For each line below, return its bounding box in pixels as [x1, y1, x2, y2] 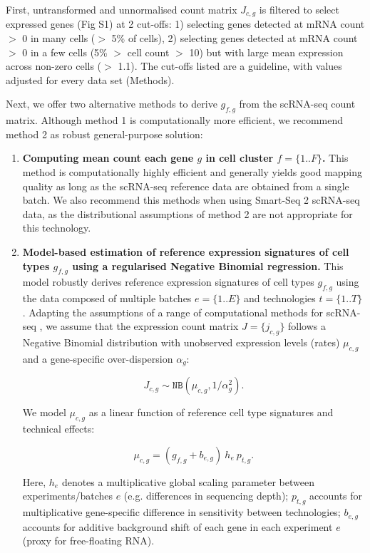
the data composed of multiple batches [22, 291, 192, 306]
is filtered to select [259, 2, 340, 16]
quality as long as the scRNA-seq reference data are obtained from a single [22, 178, 349, 193]
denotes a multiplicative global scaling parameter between [61, 474, 314, 489]
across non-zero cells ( [6, 58, 102, 73]
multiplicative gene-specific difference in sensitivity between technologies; [22, 505, 341, 520]
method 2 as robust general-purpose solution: [6, 126, 203, 141]
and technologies [244, 291, 316, 306]
